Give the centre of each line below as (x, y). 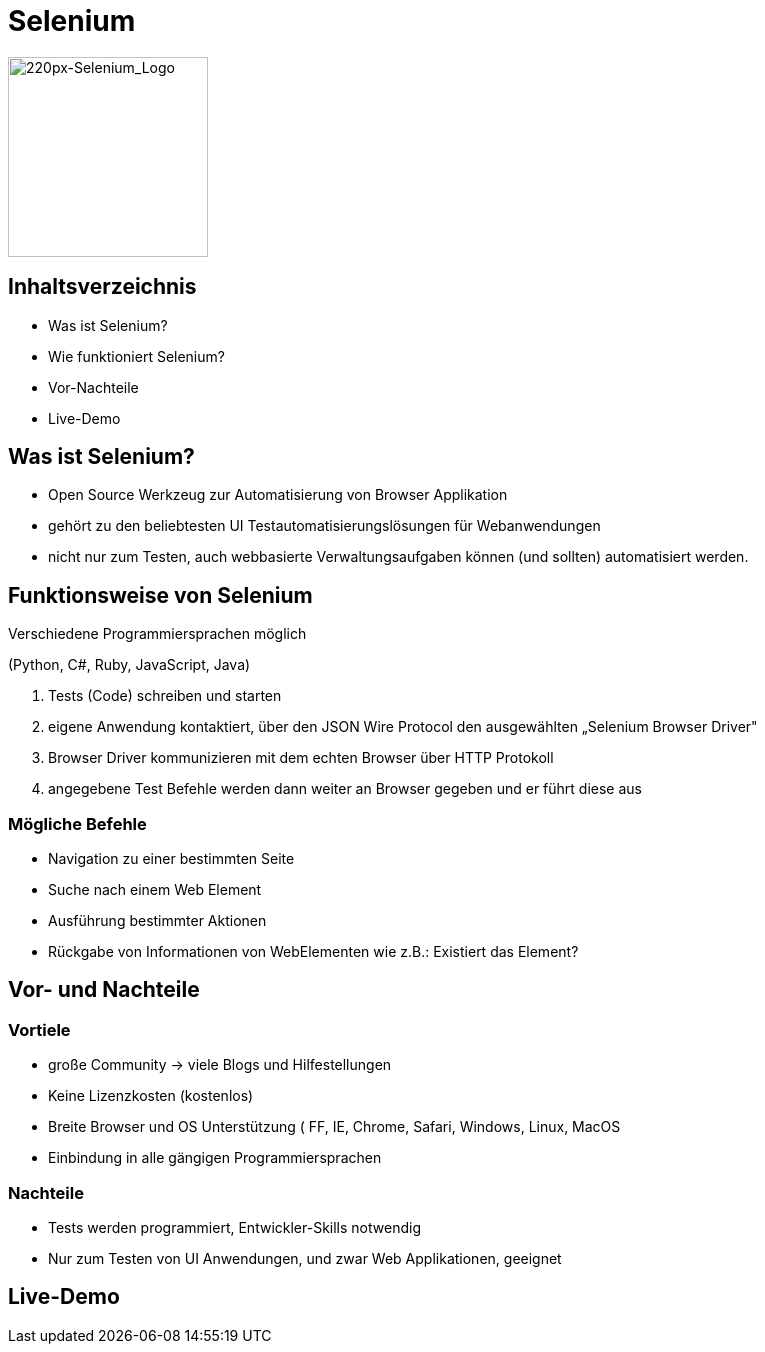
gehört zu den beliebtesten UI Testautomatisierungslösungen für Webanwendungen (324, 526)
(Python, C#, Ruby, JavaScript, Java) (129, 665)
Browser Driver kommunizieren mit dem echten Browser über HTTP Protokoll (301, 758)
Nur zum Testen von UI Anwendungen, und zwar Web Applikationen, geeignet (305, 1258)
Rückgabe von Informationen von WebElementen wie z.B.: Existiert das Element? (313, 952)
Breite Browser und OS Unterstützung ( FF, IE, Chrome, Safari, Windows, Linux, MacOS (334, 1127)
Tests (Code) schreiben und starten (165, 696)
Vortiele (39, 1029)
